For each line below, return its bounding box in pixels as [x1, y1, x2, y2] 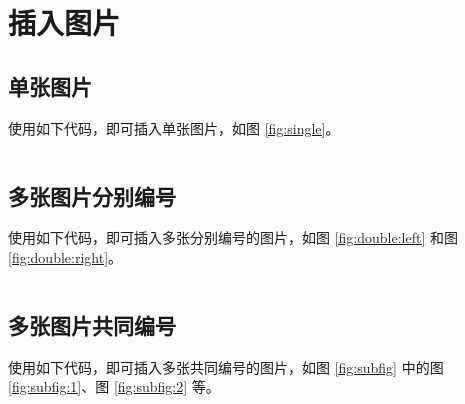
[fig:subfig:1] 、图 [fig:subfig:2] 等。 [8, 376, 220, 397]
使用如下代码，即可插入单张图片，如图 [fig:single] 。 [8, 117, 340, 138]
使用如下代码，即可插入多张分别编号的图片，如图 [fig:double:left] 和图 [8, 227, 458, 248]
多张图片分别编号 [8, 180, 176, 211]
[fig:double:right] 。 [8, 246, 123, 267]
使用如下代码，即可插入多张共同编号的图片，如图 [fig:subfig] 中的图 [8, 356, 444, 377]
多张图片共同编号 [8, 309, 176, 340]
